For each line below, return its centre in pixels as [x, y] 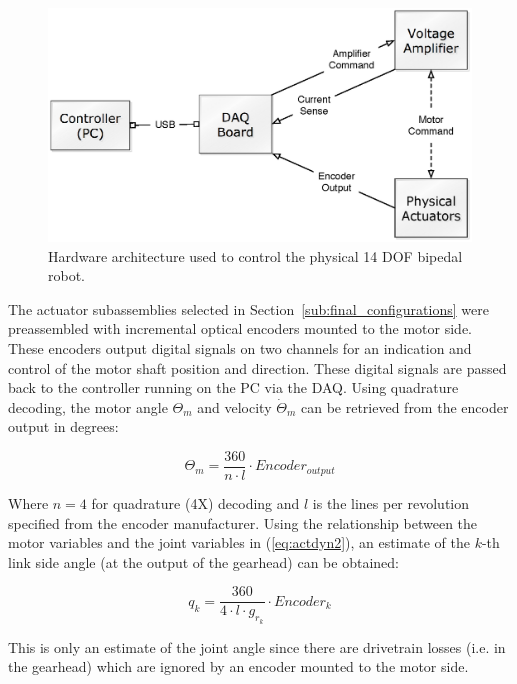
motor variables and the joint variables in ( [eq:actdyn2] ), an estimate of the [239, 542]
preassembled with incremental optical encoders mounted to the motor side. [240, 328]
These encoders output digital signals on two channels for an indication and [240, 347]
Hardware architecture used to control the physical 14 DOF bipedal [255, 255]
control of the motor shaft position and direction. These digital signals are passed [257, 367]
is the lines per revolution [391, 502]
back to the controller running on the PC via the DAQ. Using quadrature [233, 387]
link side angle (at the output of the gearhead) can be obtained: [203, 561]
